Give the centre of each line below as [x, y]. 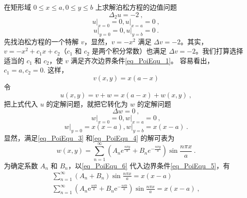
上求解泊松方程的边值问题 [136, 7]
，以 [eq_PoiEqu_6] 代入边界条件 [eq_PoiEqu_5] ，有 [149, 165]
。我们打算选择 [220, 51]
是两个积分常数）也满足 [129, 51]
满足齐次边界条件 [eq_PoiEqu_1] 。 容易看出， [142, 60]
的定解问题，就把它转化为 [87, 103]
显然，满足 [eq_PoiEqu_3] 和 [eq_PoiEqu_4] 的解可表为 [89, 137]
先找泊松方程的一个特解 [41, 41]
